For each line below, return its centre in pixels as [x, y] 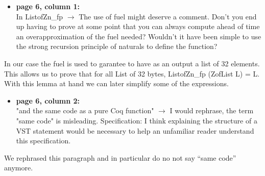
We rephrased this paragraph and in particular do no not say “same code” [120, 157]
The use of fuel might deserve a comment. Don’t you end [168, 16]
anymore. [19, 168]
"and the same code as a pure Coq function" [85, 110]
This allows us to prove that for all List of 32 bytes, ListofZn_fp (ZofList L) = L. [132, 73]
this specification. [43, 141]
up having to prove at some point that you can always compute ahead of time [138, 26]
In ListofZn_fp [40, 16]
